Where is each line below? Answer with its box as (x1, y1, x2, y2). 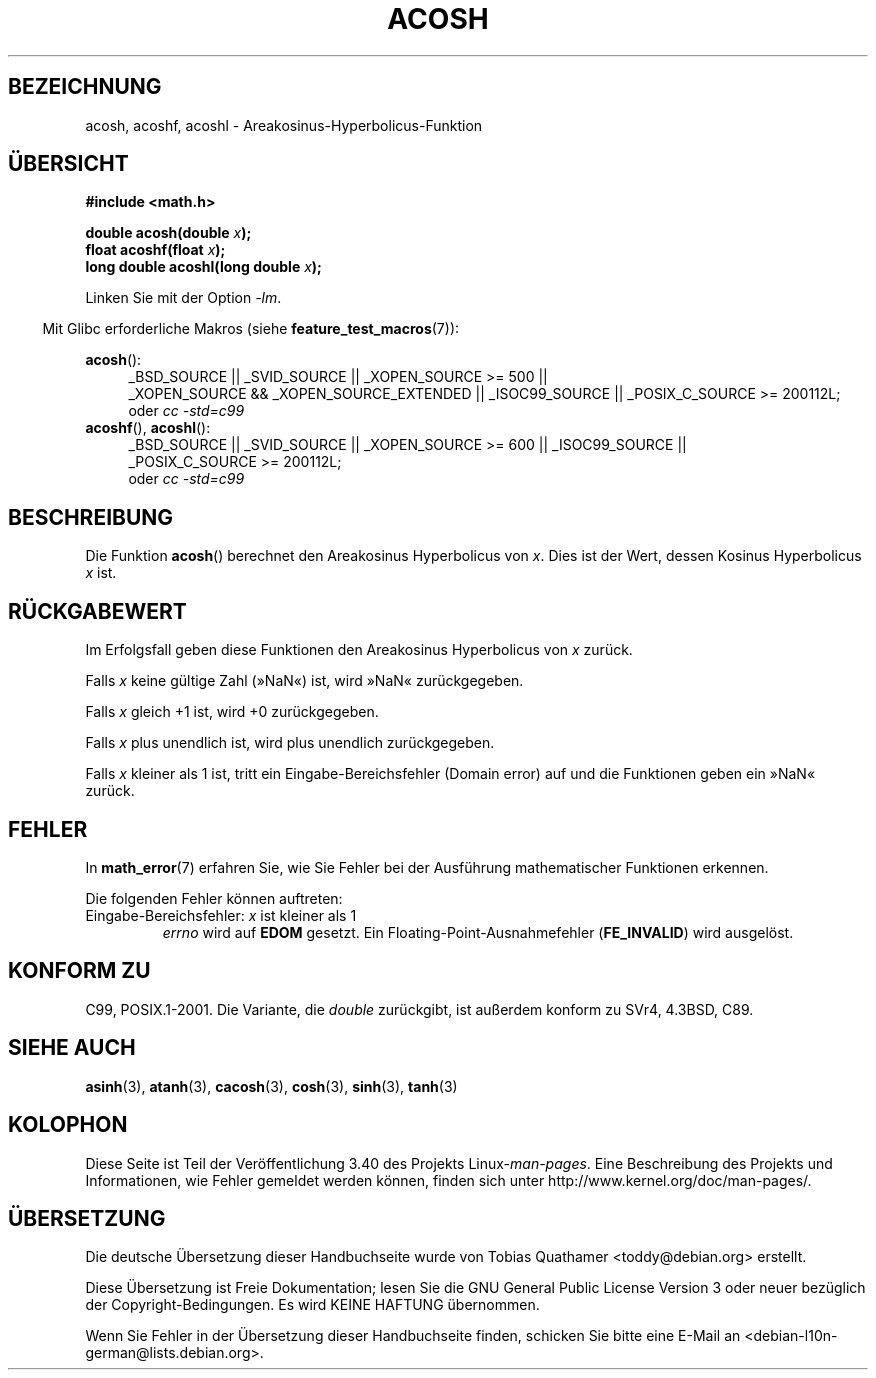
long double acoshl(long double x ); (85, 258, 322, 276)
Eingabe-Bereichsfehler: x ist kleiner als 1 (85, 906, 357, 924)
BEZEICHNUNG (8, 74, 162, 100)
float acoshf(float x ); (85, 241, 226, 259)
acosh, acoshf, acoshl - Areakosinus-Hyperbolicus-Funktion (85, 116, 483, 134)
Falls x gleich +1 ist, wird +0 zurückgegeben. (85, 703, 379, 721)
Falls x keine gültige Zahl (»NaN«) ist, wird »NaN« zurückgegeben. (85, 672, 524, 690)
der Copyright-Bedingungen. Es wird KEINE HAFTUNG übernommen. (85, 1296, 540, 1314)
